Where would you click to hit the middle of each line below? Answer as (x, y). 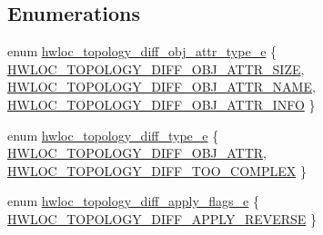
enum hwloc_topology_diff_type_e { (113, 135)
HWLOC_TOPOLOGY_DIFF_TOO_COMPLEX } (157, 170)
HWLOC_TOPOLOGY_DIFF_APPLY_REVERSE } (162, 218)
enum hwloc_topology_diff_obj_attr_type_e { (142, 51)
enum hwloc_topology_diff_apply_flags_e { (134, 201)
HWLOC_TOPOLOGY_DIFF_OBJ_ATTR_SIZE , (156, 69)
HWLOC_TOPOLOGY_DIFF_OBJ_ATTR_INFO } (161, 104)
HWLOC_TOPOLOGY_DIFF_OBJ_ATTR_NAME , (161, 87)
